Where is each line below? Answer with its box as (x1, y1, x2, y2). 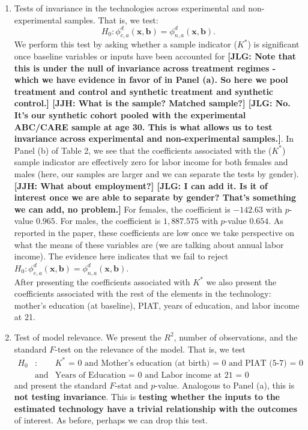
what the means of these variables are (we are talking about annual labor (14, 238, 284, 250)
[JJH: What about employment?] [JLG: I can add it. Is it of (14, 179, 268, 192)
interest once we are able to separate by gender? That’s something (14, 191, 296, 204)
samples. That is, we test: (64, 13, 159, 26)
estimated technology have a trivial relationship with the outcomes (14, 402, 297, 414)
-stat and (115, 378, 148, 391)
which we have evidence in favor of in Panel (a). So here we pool (14, 73, 288, 86)
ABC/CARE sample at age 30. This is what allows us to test (14, 120, 273, 133)
